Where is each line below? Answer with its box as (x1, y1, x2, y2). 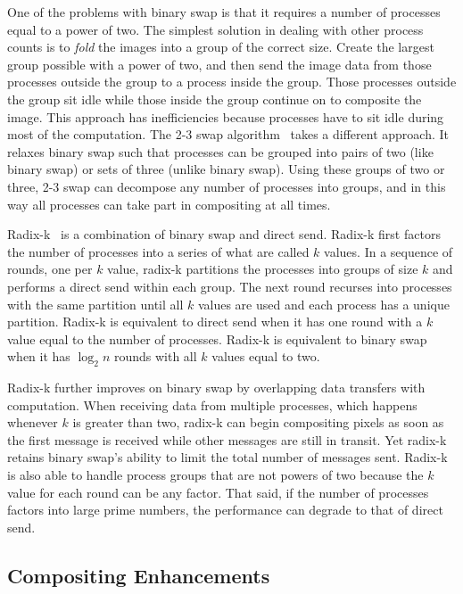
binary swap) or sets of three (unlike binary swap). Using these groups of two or (7, 160, 445, 178)
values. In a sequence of (324, 242, 453, 260)
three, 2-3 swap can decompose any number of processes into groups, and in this (7, 177, 446, 195)
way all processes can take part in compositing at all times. (7, 194, 331, 213)
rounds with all (113, 347, 197, 366)
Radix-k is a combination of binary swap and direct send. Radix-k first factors (7, 225, 441, 243)
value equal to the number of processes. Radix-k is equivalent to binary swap (7, 329, 427, 348)
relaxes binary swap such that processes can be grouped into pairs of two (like (7, 142, 434, 161)
